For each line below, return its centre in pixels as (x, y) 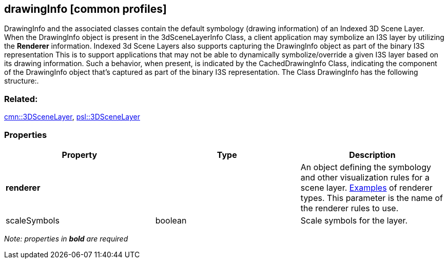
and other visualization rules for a (365, 177)
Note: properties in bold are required (66, 238)
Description (372, 155)
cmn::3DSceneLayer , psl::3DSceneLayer (72, 117)
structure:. (22, 81)
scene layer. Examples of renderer (366, 187)
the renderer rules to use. (349, 208)
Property (80, 155)
